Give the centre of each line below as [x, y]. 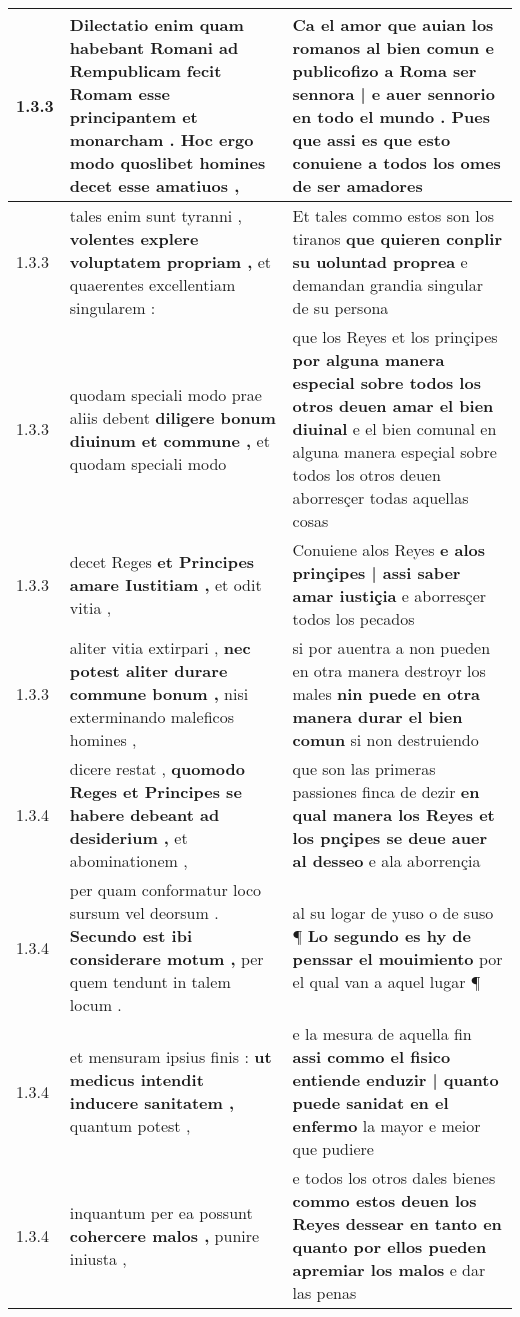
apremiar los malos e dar [389, 1269]
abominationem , [128, 860]
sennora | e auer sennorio [393, 93]
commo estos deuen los [384, 1200]
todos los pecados [353, 618]
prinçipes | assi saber [376, 572]
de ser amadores [357, 185]
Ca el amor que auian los [393, 24]
